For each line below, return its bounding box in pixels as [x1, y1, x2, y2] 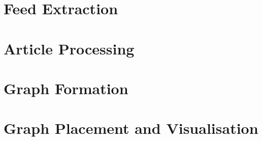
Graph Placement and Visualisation [4, 118, 258, 138]
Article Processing [4, 38, 135, 59]
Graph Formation [4, 77, 128, 98]
